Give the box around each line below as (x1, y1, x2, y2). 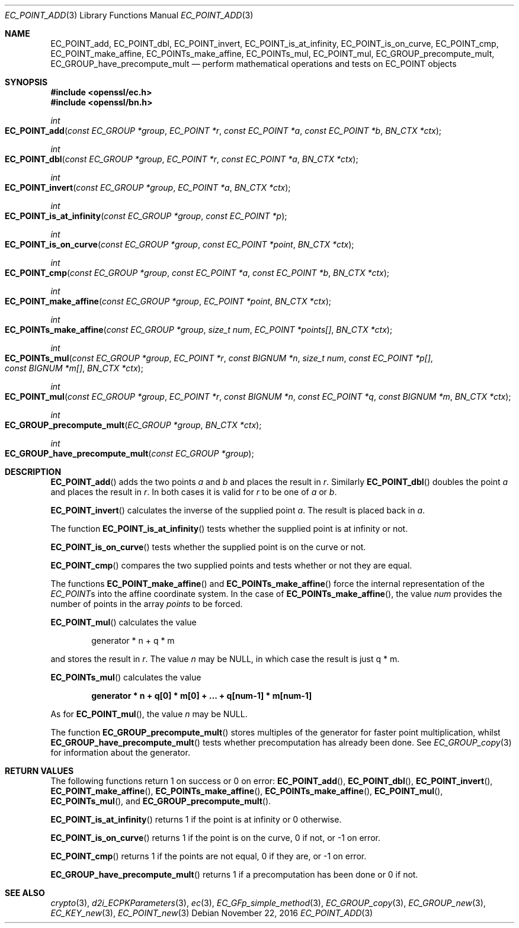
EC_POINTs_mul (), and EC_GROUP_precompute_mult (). (50, 796, 271, 806)
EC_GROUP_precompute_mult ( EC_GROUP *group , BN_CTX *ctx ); (5, 420, 262, 430)
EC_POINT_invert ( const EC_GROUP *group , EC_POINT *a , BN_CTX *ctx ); (5, 182, 291, 192)
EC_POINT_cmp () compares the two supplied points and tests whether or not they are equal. (50, 560, 412, 570)
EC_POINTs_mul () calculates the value (50, 672, 201, 682)
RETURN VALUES (5, 766, 74, 776)
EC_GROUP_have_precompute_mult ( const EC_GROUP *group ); (5, 448, 254, 458)
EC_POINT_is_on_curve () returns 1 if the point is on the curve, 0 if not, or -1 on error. (50, 833, 380, 843)
